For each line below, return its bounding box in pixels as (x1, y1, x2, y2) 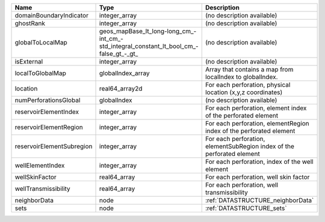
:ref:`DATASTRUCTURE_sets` (205, 204, 287, 212)
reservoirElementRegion (14, 123, 84, 131)
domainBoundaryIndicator (14, 11, 88, 19)
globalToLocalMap (14, 38, 67, 46)
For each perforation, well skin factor (205, 173, 310, 181)
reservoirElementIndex (14, 108, 79, 116)
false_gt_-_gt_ (99, 50, 138, 58)
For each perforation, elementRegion (205, 119, 309, 127)
